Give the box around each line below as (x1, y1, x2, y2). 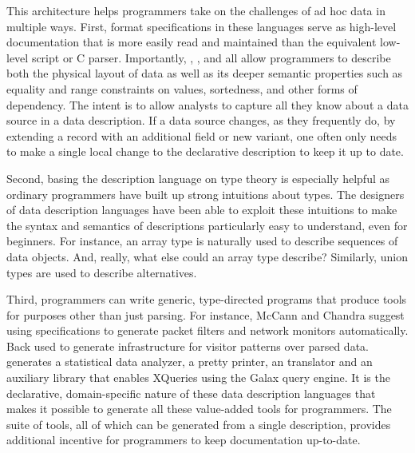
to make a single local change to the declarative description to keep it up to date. (6, 143, 404, 160)
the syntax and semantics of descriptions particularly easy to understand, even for (6, 217, 408, 233)
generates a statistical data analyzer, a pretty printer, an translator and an (6, 353, 373, 370)
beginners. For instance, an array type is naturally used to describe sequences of (6, 232, 398, 249)
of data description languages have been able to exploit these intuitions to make (6, 201, 397, 218)
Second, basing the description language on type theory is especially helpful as (6, 169, 389, 186)
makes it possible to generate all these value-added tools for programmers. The (6, 400, 392, 417)
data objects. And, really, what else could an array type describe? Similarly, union (6, 248, 408, 264)
